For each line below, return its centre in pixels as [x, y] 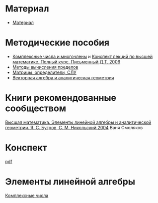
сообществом [36, 108]
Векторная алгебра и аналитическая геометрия [63, 77]
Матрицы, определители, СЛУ [44, 72]
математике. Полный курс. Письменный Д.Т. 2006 [66, 62]
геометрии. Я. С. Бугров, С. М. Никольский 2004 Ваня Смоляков [74, 127]
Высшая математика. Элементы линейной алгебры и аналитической [78, 122]
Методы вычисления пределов [45, 67]
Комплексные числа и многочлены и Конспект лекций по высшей [82, 56]
